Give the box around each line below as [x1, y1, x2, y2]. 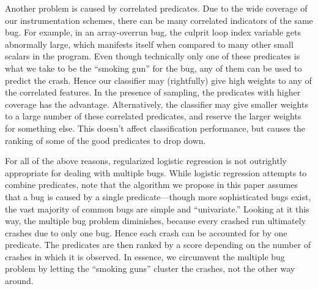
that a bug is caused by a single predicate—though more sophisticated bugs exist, [5, 190, 311, 203]
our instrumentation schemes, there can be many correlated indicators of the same [5, 13, 313, 26]
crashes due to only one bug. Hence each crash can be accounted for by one [5, 226, 287, 239]
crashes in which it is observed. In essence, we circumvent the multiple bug [5, 250, 285, 263]
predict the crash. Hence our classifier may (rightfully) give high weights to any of [5, 73, 312, 86]
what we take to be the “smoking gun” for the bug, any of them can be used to [5, 61, 302, 74]
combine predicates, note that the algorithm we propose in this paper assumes [5, 178, 298, 191]
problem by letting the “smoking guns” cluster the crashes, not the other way [5, 262, 295, 275]
